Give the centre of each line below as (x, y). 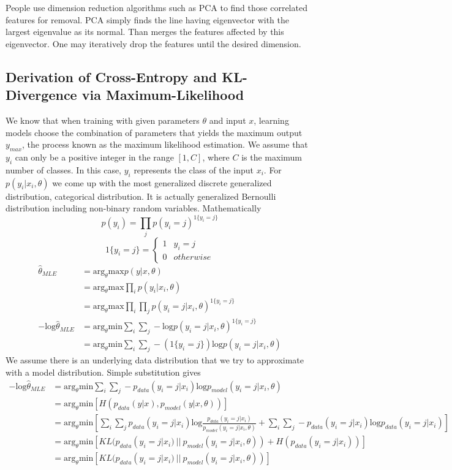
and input (228, 120)
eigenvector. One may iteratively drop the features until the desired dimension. (153, 43)
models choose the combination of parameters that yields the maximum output (154, 132)
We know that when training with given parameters (103, 120)
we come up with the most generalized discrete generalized (162, 182)
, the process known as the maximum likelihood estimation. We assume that (165, 144)
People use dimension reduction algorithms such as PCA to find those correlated (156, 7)
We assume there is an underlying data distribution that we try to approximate (155, 360)
